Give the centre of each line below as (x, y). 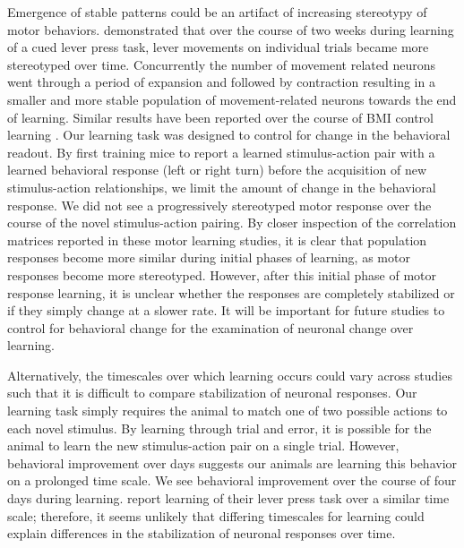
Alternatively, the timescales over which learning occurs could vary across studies (230, 375)
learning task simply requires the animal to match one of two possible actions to (228, 411)
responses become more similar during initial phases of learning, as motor (209, 257)
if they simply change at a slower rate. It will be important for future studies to (226, 310)
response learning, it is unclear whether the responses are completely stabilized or (231, 292)
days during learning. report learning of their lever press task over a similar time (228, 498)
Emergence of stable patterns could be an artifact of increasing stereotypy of (217, 12)
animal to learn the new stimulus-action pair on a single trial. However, (203, 445)
